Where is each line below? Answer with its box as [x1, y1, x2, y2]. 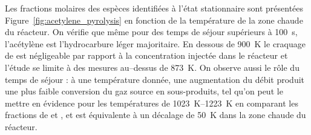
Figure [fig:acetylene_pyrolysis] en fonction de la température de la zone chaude [5, 13, 303, 26]
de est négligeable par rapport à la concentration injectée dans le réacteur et [5, 49, 288, 62]
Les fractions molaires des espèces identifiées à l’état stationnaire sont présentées [5, 2, 304, 14]
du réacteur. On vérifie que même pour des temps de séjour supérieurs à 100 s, [5, 25, 298, 38]
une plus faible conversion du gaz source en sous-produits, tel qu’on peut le [5, 85, 283, 97]
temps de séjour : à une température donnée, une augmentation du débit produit [5, 73, 305, 85]
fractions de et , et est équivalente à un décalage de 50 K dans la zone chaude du [5, 108, 306, 121]
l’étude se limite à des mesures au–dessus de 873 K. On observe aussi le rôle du [5, 61, 300, 73]
